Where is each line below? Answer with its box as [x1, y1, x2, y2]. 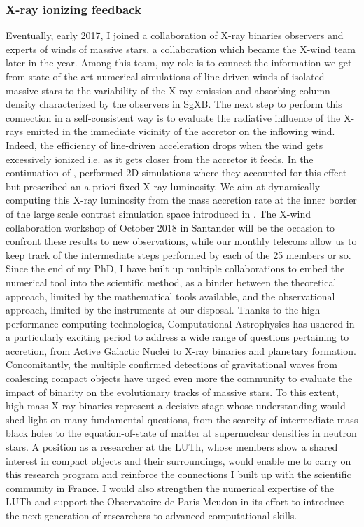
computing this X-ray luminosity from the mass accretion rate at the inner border [6, 192, 357, 207]
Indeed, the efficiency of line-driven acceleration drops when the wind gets [6, 137, 323, 152]
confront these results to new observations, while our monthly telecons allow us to [6, 234, 357, 248]
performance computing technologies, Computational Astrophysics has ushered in [6, 316, 355, 330]
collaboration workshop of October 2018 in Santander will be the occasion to [6, 220, 335, 234]
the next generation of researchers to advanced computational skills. [6, 508, 297, 522]
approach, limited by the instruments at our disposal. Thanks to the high [6, 302, 321, 317]
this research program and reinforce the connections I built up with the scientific [6, 467, 351, 482]
